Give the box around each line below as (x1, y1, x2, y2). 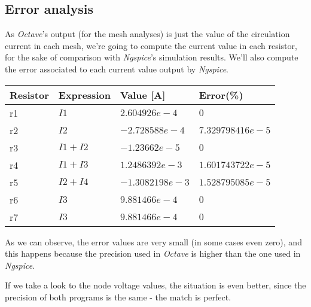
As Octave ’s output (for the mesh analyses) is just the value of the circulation (5, 28, 290, 40)
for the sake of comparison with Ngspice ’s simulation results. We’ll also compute (5, 51, 298, 63)
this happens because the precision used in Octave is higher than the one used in (5, 247, 301, 260)
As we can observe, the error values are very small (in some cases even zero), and (5, 235, 302, 248)
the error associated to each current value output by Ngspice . (5, 62, 228, 75)
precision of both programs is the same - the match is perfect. (5, 290, 231, 303)
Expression (58, 87, 111, 102)
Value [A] (120, 87, 166, 102)
